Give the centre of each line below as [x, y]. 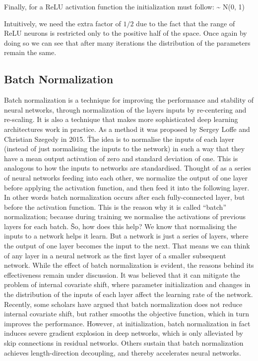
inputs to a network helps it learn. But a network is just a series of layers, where [126, 236]
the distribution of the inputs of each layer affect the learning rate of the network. [129, 294]
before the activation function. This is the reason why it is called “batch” [115, 207]
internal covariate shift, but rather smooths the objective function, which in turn [127, 314]
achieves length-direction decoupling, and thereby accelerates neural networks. [123, 352]
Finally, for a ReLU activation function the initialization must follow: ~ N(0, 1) [124, 6]
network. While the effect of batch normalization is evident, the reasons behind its [129, 265]
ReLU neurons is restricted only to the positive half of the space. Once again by [126, 33]
